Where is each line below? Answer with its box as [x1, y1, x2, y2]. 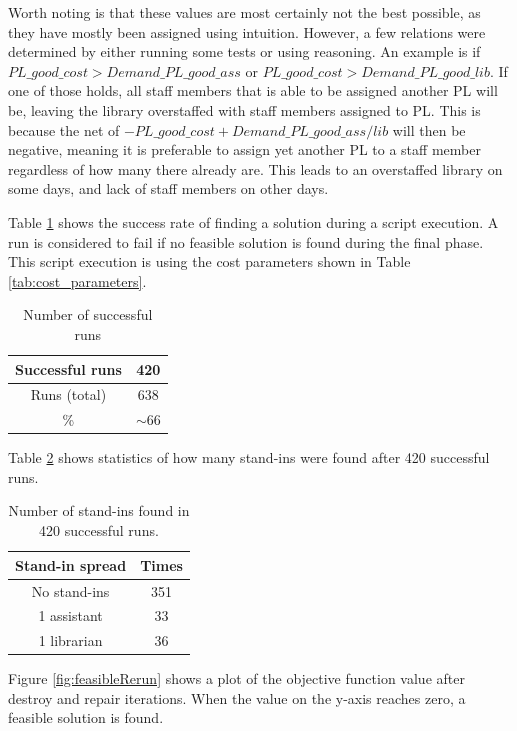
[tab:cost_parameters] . [8, 270, 147, 291]
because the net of [8, 119, 120, 140]
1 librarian [38, 630, 103, 651]
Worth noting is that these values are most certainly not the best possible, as [8, 2, 481, 22]
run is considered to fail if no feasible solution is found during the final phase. [8, 231, 484, 252]
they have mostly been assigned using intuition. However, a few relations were [8, 21, 486, 42]
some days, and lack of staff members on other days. [8, 178, 329, 199]
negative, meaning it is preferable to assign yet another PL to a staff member [8, 139, 481, 160]
